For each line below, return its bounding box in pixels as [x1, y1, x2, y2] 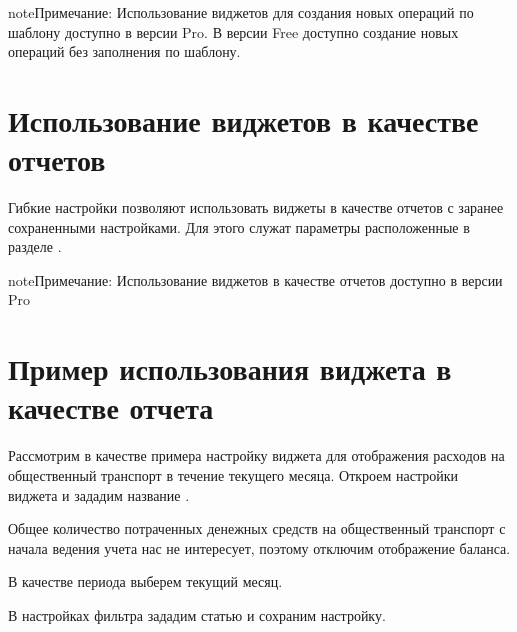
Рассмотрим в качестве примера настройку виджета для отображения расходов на [8, 445, 505, 466]
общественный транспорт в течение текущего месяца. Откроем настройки [8, 464, 459, 485]
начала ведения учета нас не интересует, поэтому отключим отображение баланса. [8, 537, 511, 558]
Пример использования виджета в [8, 348, 452, 389]
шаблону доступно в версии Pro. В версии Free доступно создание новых [8, 21, 459, 42]
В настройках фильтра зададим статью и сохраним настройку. [8, 604, 386, 625]
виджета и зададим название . [8, 484, 190, 505]
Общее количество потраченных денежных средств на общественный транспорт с [8, 518, 506, 539]
